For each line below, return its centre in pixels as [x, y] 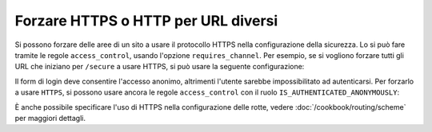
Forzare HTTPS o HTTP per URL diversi [146, 21]
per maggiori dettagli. [50, 118]
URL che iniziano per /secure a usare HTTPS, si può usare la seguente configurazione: [160, 67]
